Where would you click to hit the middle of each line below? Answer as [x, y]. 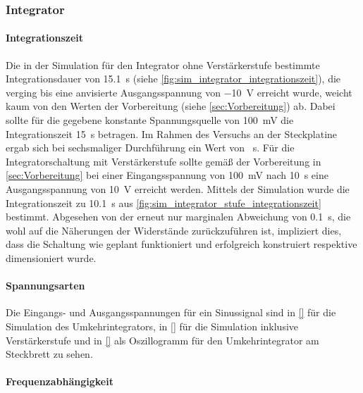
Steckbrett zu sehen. [49, 354]
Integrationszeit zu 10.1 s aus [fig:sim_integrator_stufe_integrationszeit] [164, 202]
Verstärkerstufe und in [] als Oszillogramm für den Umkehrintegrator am [162, 340]
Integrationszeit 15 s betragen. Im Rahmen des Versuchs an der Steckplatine [172, 133]
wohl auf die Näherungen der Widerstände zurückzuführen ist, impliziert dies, [174, 230]
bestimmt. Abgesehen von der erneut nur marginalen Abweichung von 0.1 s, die [178, 217]
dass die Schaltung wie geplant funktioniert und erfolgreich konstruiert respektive [181, 244]
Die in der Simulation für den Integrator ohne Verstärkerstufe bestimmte [163, 64]
